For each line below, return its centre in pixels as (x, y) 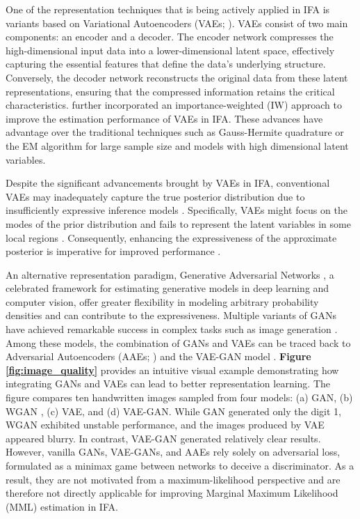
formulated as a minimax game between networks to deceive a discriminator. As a (180, 465)
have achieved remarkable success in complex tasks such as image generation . (172, 329)
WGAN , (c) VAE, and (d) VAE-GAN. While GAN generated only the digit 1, (173, 411)
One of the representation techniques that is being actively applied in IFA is (168, 9)
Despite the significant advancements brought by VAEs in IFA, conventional (168, 183)
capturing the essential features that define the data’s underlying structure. (166, 64)
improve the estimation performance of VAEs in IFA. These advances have (164, 118)
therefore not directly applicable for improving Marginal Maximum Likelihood (172, 493)
